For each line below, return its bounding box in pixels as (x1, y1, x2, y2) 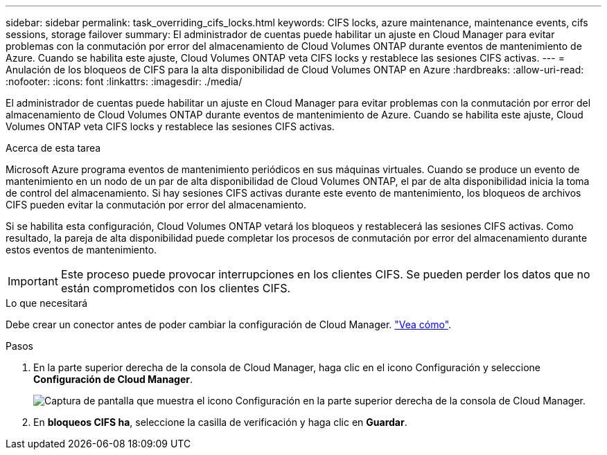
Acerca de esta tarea (6, 142, 101, 154)
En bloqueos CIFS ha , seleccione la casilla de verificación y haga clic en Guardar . (33, 416, 407, 428)
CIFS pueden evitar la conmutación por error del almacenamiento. (6, 199, 307, 211)
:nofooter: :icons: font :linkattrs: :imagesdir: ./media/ (6, 75, 243, 87)
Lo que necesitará (6, 297, 88, 309)
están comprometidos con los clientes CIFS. (60, 281, 291, 295)
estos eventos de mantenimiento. (6, 244, 157, 256)
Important (8, 274, 58, 288)
